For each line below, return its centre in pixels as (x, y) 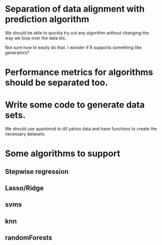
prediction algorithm (47, 19)
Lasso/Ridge (24, 188)
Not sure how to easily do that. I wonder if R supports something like (73, 47)
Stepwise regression (37, 171)
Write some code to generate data (75, 105)
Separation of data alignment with (75, 9)
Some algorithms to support (63, 154)
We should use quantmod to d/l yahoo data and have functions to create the (81, 129)
